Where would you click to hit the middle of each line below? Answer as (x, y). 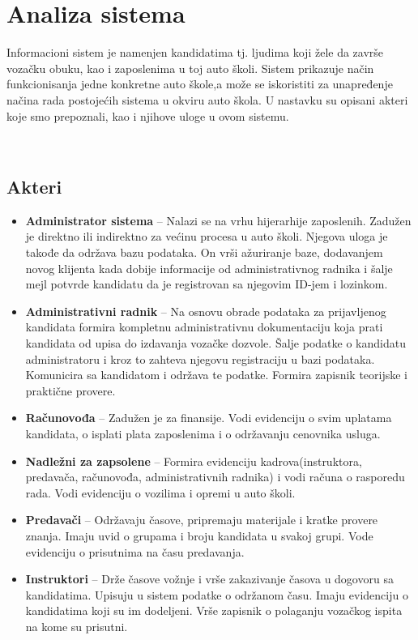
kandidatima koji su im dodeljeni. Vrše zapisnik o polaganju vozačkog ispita (214, 610)
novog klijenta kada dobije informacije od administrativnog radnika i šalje (209, 268)
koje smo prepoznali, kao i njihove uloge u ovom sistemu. (148, 115)
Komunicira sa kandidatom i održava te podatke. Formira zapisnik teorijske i (216, 375)
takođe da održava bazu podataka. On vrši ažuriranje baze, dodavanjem (204, 252)
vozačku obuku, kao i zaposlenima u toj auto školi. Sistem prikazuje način (190, 68)
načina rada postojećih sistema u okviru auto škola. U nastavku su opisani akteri (207, 99)
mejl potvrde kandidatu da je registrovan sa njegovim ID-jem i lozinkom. (207, 284)
